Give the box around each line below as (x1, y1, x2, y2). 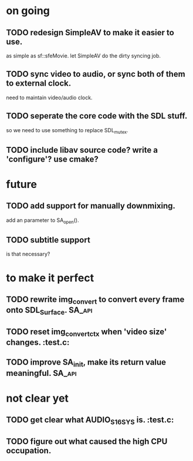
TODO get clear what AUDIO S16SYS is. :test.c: (6, 415, 174, 426)
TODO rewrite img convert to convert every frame (6, 295, 185, 306)
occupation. (6, 445, 52, 456)
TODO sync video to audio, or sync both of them (6, 69, 186, 79)
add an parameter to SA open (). (6, 216, 79, 225)
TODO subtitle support (6, 235, 91, 245)
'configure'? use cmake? (6, 154, 99, 164)
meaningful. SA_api (6, 368, 77, 378)
